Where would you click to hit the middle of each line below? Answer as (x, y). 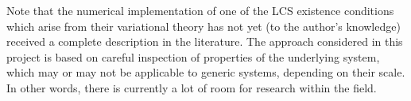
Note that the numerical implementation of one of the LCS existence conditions (200, 10)
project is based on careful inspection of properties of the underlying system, (193, 56)
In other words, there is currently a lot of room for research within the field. (192, 87)
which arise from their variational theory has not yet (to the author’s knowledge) (204, 26)
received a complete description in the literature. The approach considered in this (205, 41)
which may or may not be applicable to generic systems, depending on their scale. (206, 72)
